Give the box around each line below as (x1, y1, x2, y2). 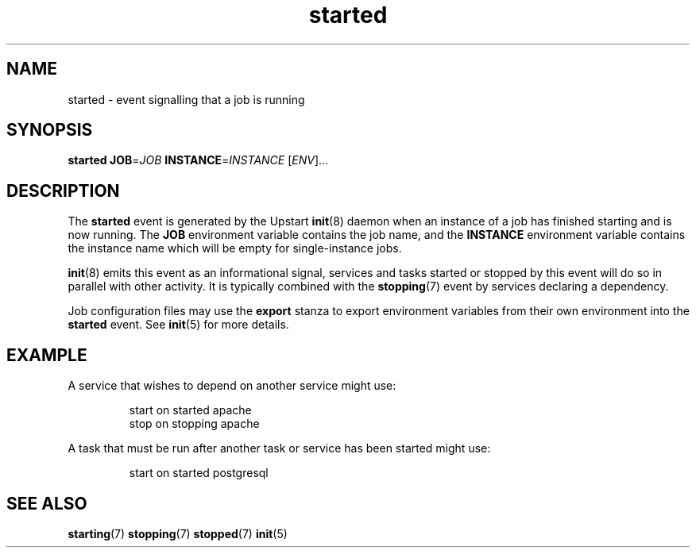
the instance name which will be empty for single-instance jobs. (68, 241, 402, 256)
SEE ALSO (6, 493, 87, 514)
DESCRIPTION (6, 180, 120, 201)
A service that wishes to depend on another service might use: (68, 379, 396, 393)
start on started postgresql (129, 466, 269, 480)
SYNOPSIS (6, 120, 93, 140)
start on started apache (129, 403, 252, 417)
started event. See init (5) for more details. (68, 317, 289, 332)
